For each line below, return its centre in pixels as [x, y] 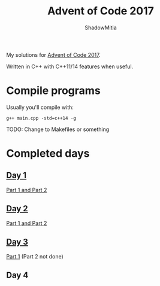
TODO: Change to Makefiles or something [58, 129]
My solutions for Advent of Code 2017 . [53, 54]
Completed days [48, 153]
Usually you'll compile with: [40, 107]
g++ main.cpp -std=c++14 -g [41, 118]
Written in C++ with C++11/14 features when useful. [70, 66]
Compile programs [53, 91]
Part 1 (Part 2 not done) [35, 256]
